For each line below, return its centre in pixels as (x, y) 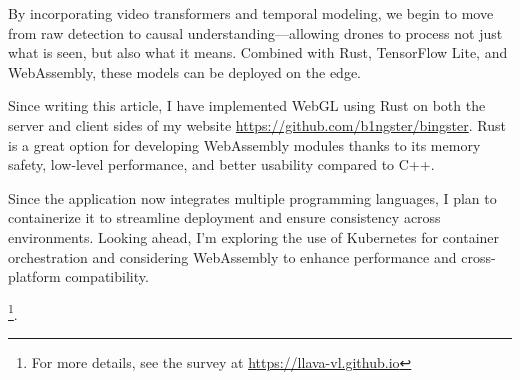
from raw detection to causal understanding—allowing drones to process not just (255, 32)
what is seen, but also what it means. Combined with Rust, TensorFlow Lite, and (258, 52)
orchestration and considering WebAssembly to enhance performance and (232, 256)
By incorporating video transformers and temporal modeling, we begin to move (251, 13)
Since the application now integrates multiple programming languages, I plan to (252, 197)
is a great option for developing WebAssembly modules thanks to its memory (244, 144)
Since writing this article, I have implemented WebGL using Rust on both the (247, 105)
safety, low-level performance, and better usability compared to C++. (221, 164)
